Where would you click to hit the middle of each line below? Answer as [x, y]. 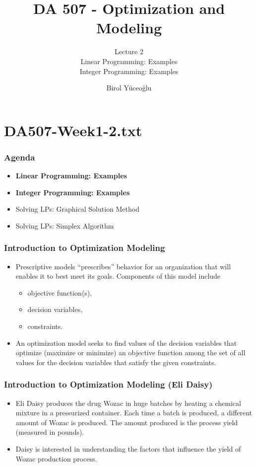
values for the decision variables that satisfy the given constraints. [116, 362]
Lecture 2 [129, 51]
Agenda [20, 157]
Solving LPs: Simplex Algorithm [65, 225]
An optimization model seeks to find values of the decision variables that [126, 343]
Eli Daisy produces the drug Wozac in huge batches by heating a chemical [128, 403]
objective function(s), [60, 292]
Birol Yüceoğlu [129, 88]
